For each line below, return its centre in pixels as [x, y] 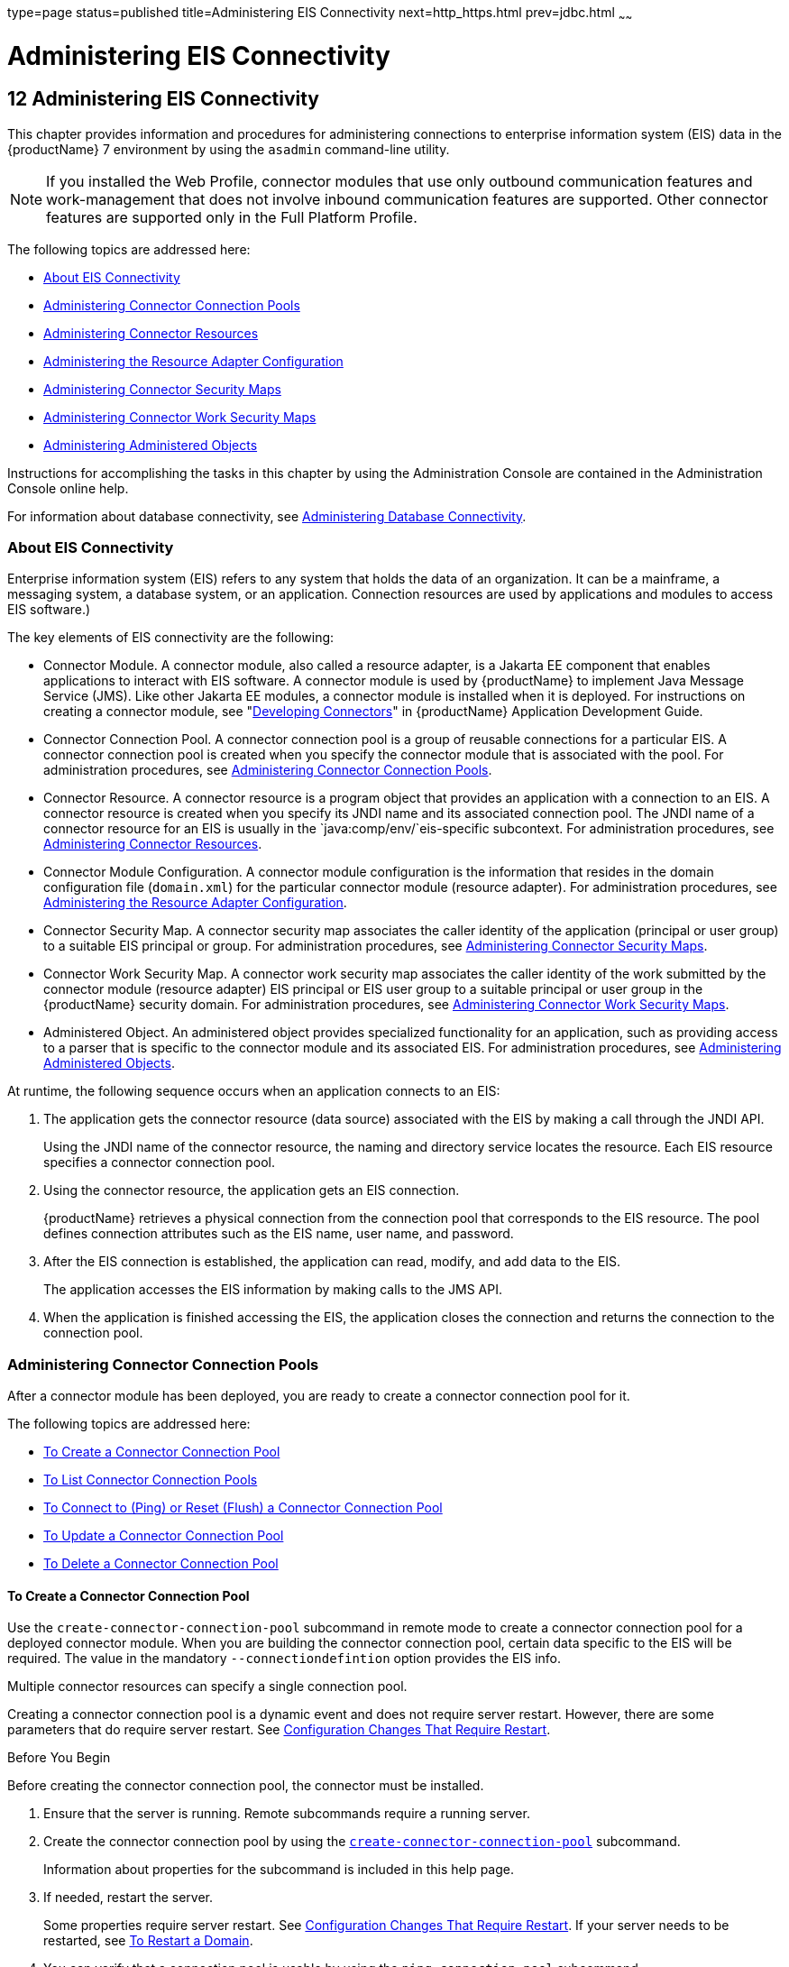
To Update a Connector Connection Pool [164, 1536]
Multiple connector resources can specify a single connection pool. [207, 1687]
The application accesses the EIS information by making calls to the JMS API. [273, 1290]
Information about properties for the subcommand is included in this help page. [279, 1870]
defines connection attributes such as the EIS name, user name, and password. [279, 1234]
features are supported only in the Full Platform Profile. [232, 217]
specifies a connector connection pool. [159, 1163]
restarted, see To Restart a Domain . [148, 1941]
